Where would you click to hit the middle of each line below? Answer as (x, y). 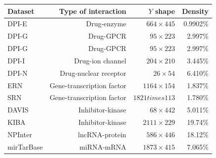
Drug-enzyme (106, 24)
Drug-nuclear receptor (93, 73)
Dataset (21, 11)
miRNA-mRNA (103, 146)
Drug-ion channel (100, 60)
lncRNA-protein (102, 134)
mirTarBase (25, 146)
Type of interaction (93, 11)
